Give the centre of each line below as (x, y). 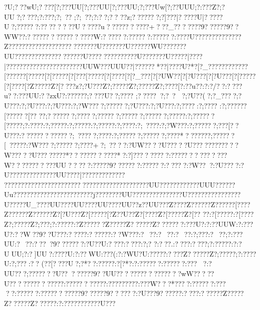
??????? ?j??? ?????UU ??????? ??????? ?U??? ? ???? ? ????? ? (152, 194)
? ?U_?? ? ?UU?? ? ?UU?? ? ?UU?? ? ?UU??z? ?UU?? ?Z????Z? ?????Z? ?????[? (130, 204)
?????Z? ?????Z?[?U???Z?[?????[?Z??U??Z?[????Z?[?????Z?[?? (106, 214)
